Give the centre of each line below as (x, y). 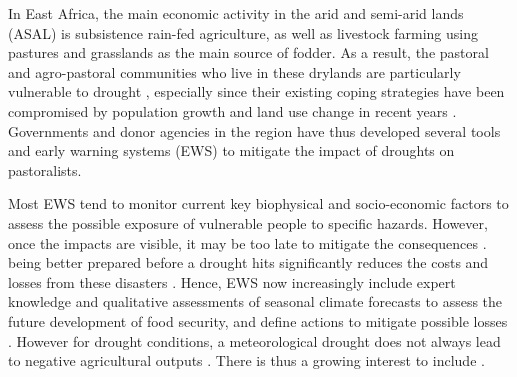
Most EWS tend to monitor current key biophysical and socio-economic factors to (258, 203)
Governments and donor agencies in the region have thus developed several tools (254, 130)
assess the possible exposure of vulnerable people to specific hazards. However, (248, 222)
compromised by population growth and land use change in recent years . (232, 110)
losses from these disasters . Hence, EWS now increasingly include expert (232, 281)
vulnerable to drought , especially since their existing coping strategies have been (256, 91)
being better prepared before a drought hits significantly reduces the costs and (248, 262)
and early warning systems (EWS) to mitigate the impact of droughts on (231, 150)
